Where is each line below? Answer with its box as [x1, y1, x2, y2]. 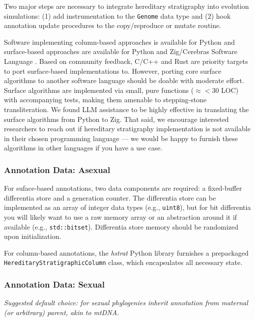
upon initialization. [4, 231, 61, 241]
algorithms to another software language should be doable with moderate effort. [4, 75, 244, 86]
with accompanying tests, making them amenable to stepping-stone [4, 94, 207, 105]
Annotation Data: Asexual [4, 163, 111, 175]
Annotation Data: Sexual [4, 278, 105, 291]
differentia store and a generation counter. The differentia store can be [4, 192, 216, 203]
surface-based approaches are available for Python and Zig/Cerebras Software [4, 46, 237, 57]
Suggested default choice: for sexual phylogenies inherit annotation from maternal [4, 297, 248, 308]
